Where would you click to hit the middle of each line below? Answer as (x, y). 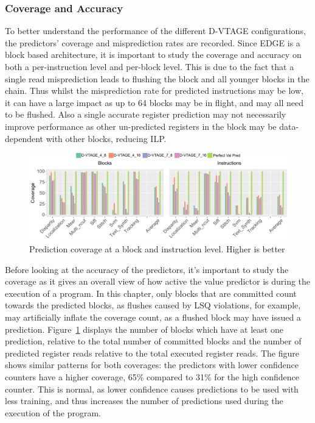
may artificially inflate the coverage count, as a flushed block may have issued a (153, 317)
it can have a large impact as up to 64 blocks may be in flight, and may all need (154, 102)
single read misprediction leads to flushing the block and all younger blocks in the (157, 78)
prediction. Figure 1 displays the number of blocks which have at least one (144, 329)
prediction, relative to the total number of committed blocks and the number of (153, 341)
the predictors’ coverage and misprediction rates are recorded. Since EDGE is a (153, 42)
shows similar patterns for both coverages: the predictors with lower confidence (152, 365)
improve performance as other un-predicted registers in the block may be (141, 126)
